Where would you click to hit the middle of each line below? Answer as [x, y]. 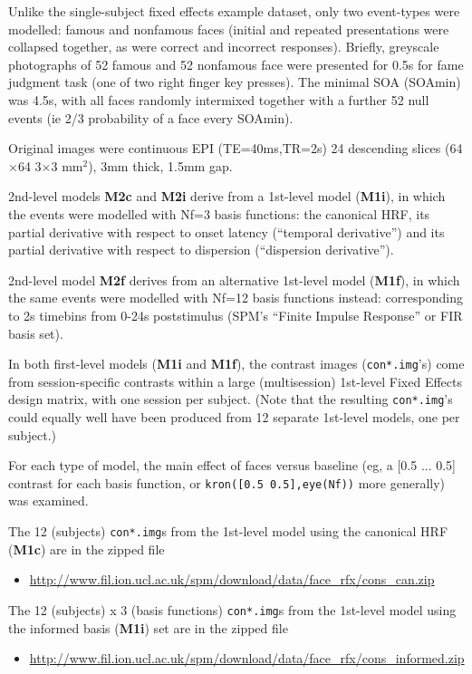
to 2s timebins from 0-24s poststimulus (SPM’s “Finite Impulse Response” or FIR [236, 315]
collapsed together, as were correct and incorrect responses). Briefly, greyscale [224, 47]
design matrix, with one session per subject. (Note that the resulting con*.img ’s [231, 399]
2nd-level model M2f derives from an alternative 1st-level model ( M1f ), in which [234, 279]
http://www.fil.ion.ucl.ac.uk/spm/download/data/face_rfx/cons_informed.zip [247, 658]
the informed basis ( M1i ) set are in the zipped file [148, 627]
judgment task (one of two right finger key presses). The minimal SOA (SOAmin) [235, 82]
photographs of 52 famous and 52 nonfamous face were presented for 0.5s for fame [236, 64]
